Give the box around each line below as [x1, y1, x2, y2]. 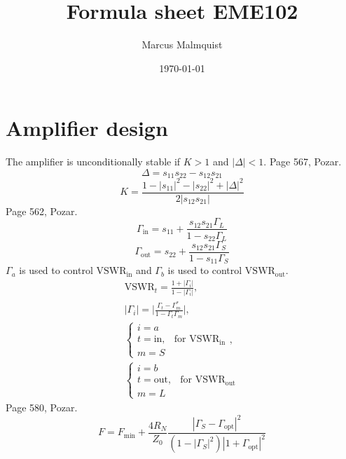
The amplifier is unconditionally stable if [6, 154, 181, 169]
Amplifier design [6, 114, 168, 142]
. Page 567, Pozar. [263, 154, 342, 169]
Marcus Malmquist [141, 37, 223, 52]
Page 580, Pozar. [6, 399, 78, 414]
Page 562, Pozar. [6, 203, 78, 218]
